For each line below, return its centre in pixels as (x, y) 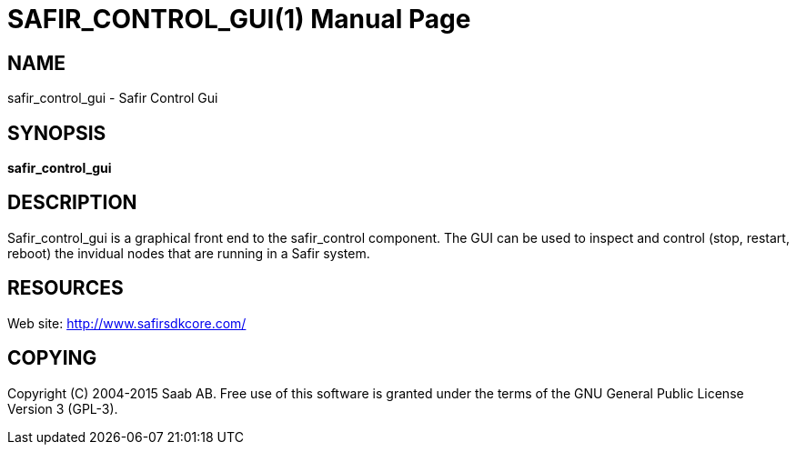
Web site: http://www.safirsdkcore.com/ (127, 323)
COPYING (52, 358)
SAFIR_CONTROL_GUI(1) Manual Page (239, 19)
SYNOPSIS (57, 133)
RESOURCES (65, 288)
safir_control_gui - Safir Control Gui (113, 98)
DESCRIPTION (72, 203)
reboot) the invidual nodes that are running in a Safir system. (189, 253)
